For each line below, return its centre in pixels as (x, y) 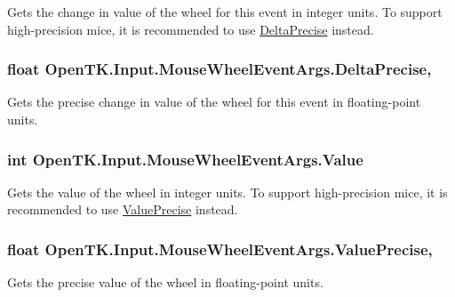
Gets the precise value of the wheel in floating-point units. (165, 282)
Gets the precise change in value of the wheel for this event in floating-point (214, 102)
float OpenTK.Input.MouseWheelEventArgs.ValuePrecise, (220, 249)
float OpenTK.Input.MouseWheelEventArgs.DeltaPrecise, (220, 69)
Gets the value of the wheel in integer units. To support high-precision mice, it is (227, 192)
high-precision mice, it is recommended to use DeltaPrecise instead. (191, 29)
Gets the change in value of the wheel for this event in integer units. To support (225, 12)
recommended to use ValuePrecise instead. (123, 209)
